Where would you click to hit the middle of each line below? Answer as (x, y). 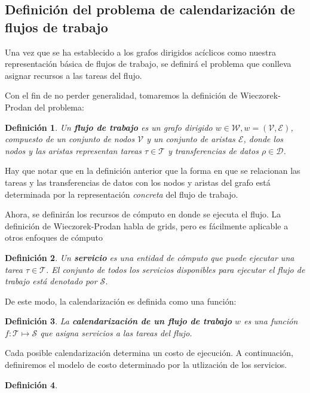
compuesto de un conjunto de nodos (70, 139)
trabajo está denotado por (51, 281)
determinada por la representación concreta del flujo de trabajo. (122, 194)
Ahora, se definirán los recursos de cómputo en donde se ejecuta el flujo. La (143, 214)
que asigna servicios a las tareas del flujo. (116, 332)
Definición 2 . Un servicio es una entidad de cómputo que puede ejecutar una (150, 257)
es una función (271, 321)
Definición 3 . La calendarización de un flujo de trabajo (119, 321)
